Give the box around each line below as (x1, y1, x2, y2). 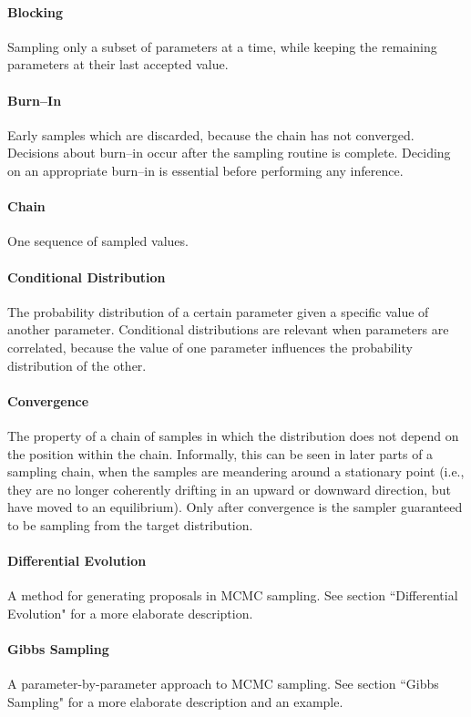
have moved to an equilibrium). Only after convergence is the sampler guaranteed (7, 497, 463, 517)
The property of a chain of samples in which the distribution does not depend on (7, 425, 459, 445)
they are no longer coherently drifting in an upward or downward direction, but (7, 479, 451, 498)
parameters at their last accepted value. (7, 55, 229, 74)
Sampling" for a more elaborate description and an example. (7, 691, 343, 711)
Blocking (7, 2, 64, 21)
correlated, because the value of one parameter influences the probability (7, 337, 413, 356)
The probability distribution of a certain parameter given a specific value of (7, 302, 429, 321)
